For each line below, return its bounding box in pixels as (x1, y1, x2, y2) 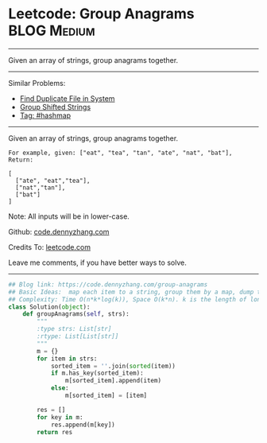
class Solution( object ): (8, 303, 91, 311)
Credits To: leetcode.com (8, 242, 91, 251)
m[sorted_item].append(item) (64, 377, 161, 385)
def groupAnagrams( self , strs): (22, 310, 130, 318)
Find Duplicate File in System (19, 93, 115, 103)
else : (50, 384, 69, 392)
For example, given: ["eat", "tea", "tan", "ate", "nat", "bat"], (8, 149, 233, 157)
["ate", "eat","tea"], (15, 177, 91, 185)
